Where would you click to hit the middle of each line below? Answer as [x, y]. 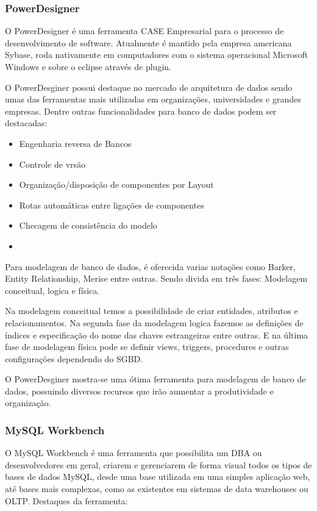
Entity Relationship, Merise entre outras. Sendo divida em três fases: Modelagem [156, 278]
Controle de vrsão [52, 164]
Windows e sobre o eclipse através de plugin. [88, 66]
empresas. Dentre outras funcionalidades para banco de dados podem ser [141, 111]
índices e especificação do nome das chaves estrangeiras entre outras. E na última [157, 334]
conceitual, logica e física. [52, 290]
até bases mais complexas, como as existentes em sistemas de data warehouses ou [157, 489]
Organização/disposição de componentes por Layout [116, 184]
